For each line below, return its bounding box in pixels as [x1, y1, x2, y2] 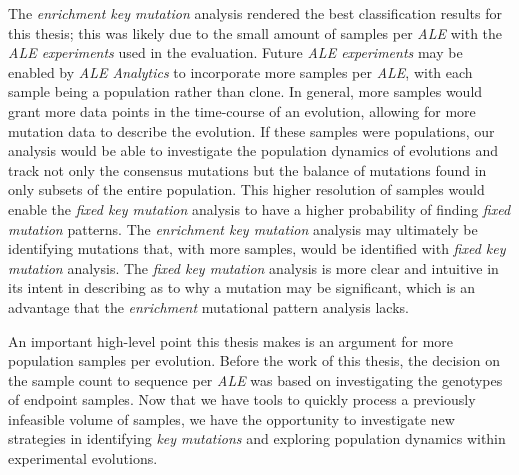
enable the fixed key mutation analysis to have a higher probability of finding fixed [8, 198, 511, 219]
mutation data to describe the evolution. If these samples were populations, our [8, 120, 495, 141]
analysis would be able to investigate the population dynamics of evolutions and [8, 140, 499, 161]
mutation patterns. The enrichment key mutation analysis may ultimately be [8, 218, 478, 239]
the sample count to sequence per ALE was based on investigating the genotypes [8, 369, 503, 390]
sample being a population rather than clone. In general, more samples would [8, 81, 483, 102]
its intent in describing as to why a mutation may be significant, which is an [8, 277, 476, 298]
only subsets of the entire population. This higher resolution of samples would [8, 179, 485, 200]
